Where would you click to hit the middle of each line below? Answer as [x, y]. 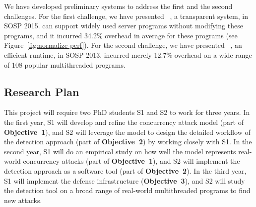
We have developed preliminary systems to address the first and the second [118, 6]
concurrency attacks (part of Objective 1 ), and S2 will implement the [131, 161]
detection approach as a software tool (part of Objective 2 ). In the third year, [125, 170]
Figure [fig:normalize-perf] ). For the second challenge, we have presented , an [123, 45]
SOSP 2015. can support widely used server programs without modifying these [124, 26]
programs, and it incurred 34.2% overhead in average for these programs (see [121, 35]
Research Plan [42, 91]
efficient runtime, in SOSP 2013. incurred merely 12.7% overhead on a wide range [128, 54]
